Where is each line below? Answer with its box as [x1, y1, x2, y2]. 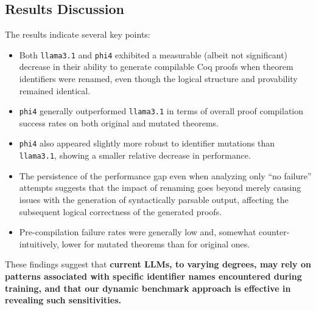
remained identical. [19, 84, 91, 97]
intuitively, [19, 237, 59, 250]
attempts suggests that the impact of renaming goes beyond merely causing [19, 181, 301, 194]
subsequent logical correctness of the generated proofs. [19, 205, 222, 218]
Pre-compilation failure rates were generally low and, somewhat [19, 226, 256, 238]
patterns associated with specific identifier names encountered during [5, 269, 302, 282]
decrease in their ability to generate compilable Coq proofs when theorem [19, 60, 293, 73]
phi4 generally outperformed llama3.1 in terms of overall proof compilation [19, 105, 304, 117]
